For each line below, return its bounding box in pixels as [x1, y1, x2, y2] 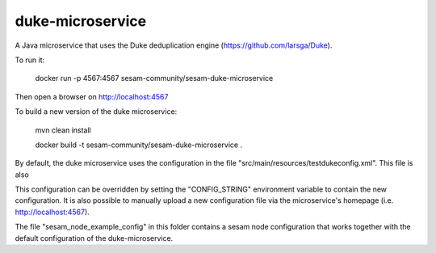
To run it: [15, 55, 45, 65]
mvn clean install [35, 125, 92, 135]
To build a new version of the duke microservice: [15, 107, 178, 116]
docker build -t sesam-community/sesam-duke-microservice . [35, 140, 242, 150]
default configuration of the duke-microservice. [15, 233, 174, 242]
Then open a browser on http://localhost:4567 [15, 91, 169, 101]
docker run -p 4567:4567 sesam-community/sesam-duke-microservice [35, 74, 274, 83]
